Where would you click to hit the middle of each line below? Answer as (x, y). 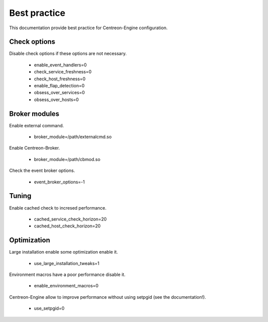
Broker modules (34, 114)
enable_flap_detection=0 (59, 86)
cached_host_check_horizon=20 (67, 226)
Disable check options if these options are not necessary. (68, 54)
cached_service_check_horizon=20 (70, 219)
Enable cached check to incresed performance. (58, 208)
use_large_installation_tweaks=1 (67, 263)
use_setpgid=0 (49, 308)
